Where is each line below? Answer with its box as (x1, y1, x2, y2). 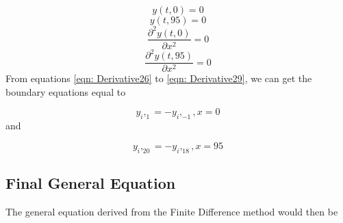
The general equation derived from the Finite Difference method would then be (5, 204, 338, 218)
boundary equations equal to (5, 84, 126, 99)
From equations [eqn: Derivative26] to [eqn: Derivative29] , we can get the (5, 71, 312, 86)
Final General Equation (5, 172, 176, 193)
